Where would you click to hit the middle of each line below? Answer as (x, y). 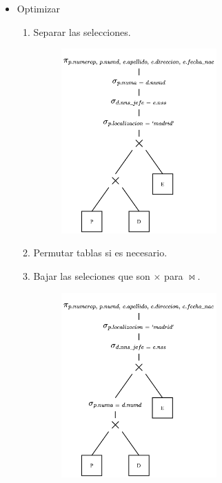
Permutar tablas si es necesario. (100, 253)
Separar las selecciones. (82, 31)
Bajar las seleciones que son (92, 276)
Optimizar (39, 8)
